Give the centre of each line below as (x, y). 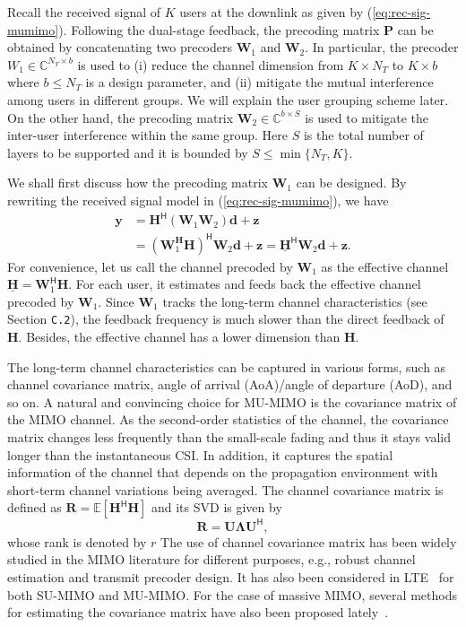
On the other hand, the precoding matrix (121, 117)
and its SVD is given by (216, 507)
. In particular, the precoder (382, 47)
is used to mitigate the (367, 117)
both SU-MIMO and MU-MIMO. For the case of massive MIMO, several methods (232, 594)
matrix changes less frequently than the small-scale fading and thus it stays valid (229, 437)
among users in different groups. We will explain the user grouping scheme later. (228, 99)
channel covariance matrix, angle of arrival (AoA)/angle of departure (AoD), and (230, 384)
